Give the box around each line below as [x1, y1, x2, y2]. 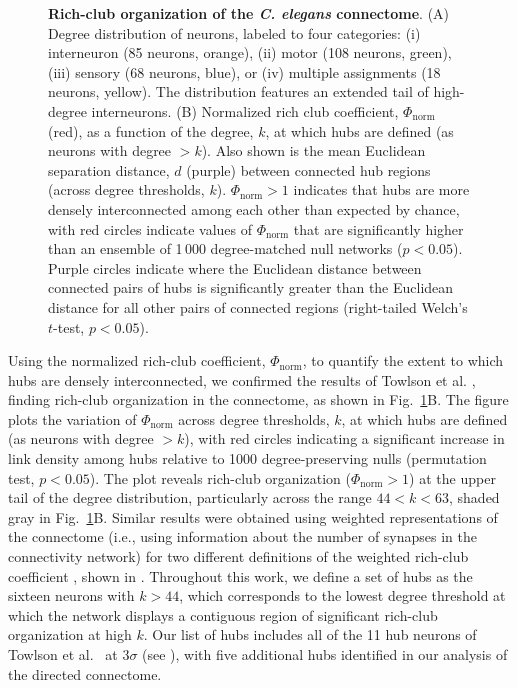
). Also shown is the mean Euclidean [201, 140, 426, 161]
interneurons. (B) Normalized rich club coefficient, [91, 100, 399, 121]
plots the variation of [8, 408, 137, 429]
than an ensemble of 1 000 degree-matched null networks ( [48, 238, 403, 259]
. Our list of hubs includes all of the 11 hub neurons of [143, 624, 477, 645]
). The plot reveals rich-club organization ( [89, 467, 351, 488]
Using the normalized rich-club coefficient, [8, 350, 266, 371]
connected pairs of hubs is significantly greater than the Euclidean [48, 277, 454, 298]
